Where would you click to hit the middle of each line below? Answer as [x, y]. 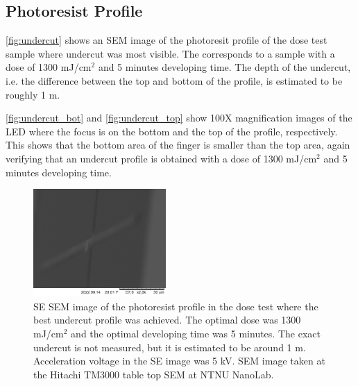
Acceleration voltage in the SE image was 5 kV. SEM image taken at [179, 361]
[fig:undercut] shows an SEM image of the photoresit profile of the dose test [167, 40]
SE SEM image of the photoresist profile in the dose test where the [176, 306]
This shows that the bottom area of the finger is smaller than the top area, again [178, 145]
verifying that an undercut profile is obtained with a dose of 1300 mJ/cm [161, 158]
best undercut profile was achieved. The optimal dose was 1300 [167, 320]
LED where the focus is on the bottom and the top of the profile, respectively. [172, 131]
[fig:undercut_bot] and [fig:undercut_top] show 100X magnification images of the [179, 118]
